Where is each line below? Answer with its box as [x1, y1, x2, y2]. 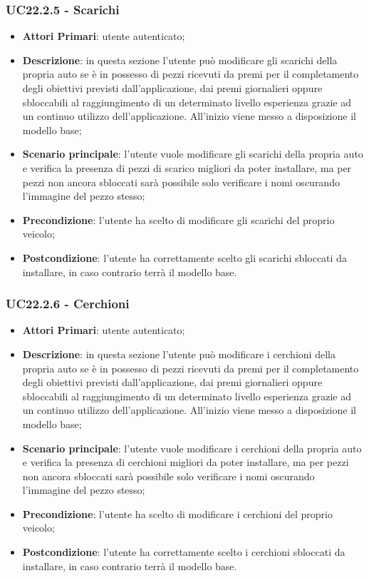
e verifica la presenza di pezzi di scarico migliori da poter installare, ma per [22, 160, 352, 175]
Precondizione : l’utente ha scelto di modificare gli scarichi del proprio [22, 212, 335, 227]
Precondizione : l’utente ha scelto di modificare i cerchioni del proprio [22, 506, 333, 521]
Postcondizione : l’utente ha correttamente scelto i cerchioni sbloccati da [22, 544, 345, 559]
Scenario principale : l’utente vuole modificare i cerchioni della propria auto [22, 440, 362, 455]
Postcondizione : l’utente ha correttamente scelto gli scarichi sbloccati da [22, 250, 347, 265]
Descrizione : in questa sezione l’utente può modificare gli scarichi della [22, 52, 338, 67]
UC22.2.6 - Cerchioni [6, 295, 130, 313]
